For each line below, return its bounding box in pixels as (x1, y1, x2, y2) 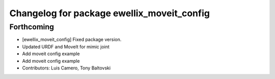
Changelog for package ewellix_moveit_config (9, 8, 210, 19)
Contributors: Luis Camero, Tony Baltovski (22, 65, 111, 71)
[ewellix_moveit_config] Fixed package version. (22, 36, 122, 43)
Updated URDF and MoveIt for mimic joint (22, 44, 109, 50)
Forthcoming (9, 22, 54, 31)
